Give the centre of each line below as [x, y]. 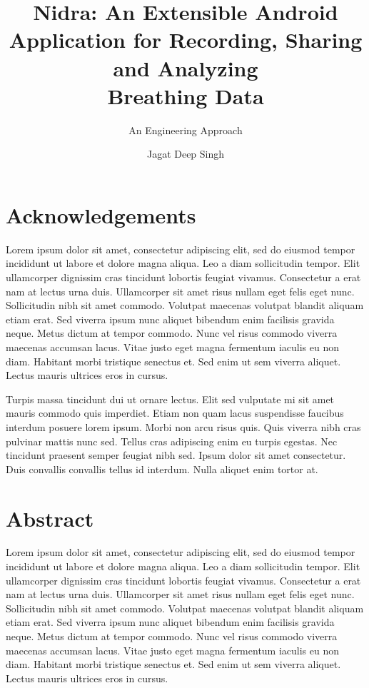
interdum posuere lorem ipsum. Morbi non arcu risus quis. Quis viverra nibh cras [183, 426]
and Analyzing [186, 67]
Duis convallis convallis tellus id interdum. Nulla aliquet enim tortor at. [162, 469]
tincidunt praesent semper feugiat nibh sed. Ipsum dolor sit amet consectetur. [176, 455]
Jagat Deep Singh [186, 154]
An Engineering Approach [186, 130]
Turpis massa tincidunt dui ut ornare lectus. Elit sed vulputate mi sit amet [170, 399]
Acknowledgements [101, 214]
